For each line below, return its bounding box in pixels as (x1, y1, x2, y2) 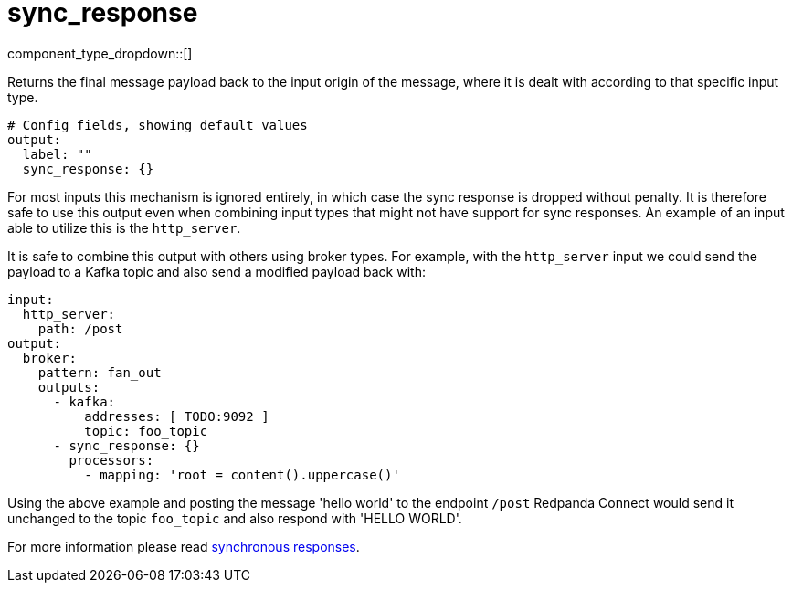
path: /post (37, 321, 123, 336)
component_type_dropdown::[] (7, 45, 193, 61)
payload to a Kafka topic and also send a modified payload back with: (7, 263, 426, 279)
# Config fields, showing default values (7, 117, 308, 132)
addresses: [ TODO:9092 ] (84, 408, 269, 424)
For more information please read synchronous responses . (7, 538, 360, 554)
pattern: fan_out (37, 364, 162, 380)
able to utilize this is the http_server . (7, 219, 241, 236)
